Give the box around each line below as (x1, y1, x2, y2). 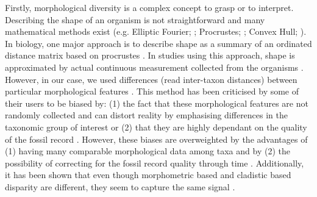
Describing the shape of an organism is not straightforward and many (5, 13, 265, 26)
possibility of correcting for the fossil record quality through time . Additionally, (5, 156, 304, 169)
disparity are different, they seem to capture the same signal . (5, 180, 235, 193)
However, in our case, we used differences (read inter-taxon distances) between (5, 73, 297, 85)
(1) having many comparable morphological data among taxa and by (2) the (5, 145, 290, 157)
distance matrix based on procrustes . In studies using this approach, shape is (5, 49, 295, 62)
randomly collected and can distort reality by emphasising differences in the (5, 109, 288, 121)
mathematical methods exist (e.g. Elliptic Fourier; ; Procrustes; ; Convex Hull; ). (5, 25, 307, 38)
